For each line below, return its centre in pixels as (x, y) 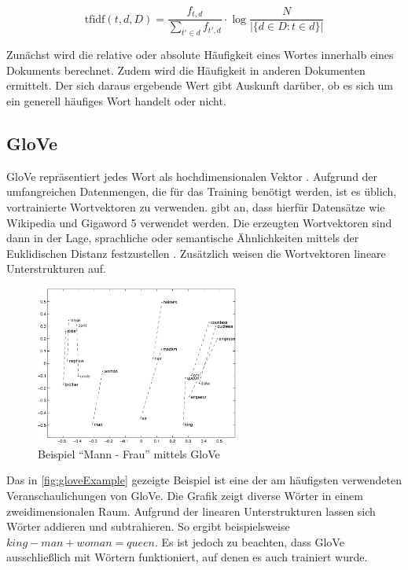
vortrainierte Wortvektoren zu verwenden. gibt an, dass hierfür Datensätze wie (196, 207)
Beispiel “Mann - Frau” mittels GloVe (129, 453)
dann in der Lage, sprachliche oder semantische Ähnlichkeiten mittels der (183, 238)
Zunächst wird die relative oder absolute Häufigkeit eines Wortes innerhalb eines (200, 55)
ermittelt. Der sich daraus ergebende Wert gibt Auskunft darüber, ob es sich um (200, 85)
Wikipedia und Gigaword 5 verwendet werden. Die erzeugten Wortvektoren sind (199, 222)
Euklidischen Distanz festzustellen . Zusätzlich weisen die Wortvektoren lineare (196, 253)
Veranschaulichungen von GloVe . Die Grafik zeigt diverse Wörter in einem (185, 495)
